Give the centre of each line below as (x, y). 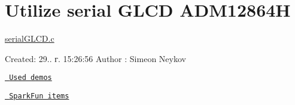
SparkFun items (39, 96)
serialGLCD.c (30, 38)
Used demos (31, 78)
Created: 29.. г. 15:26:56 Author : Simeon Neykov (95, 58)
